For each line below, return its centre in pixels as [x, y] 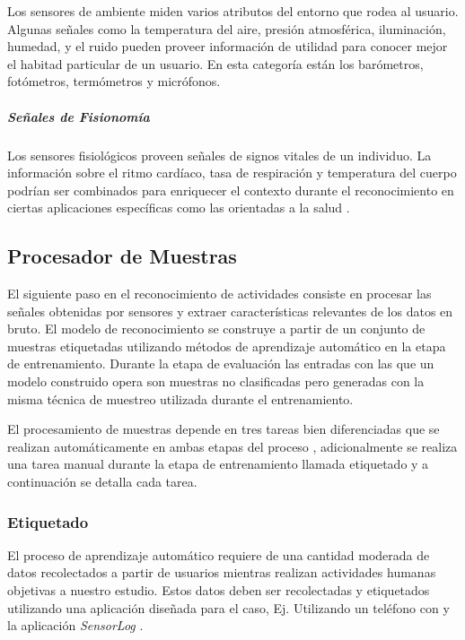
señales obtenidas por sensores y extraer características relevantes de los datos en [230, 311]
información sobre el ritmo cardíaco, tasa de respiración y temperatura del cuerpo [232, 173]
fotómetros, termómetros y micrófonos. [114, 81]
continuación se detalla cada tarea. [102, 482]
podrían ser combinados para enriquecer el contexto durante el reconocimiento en [231, 190]
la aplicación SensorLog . [75, 625]
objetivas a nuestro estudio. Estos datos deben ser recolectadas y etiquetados [219, 590]
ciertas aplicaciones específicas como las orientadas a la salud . [179, 208]
